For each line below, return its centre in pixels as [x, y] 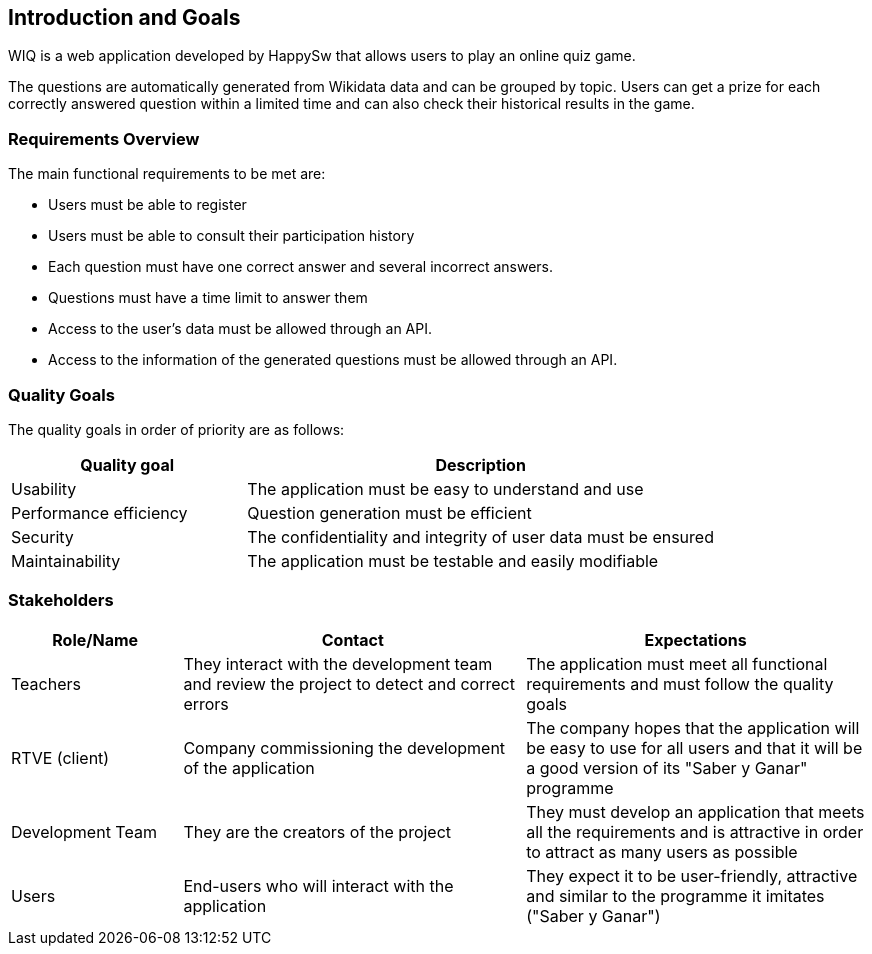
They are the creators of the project [317, 831]
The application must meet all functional [677, 663]
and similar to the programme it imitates [675, 895]
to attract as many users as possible [662, 851]
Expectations [695, 639]
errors [206, 703]
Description [480, 464]
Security [42, 536]
